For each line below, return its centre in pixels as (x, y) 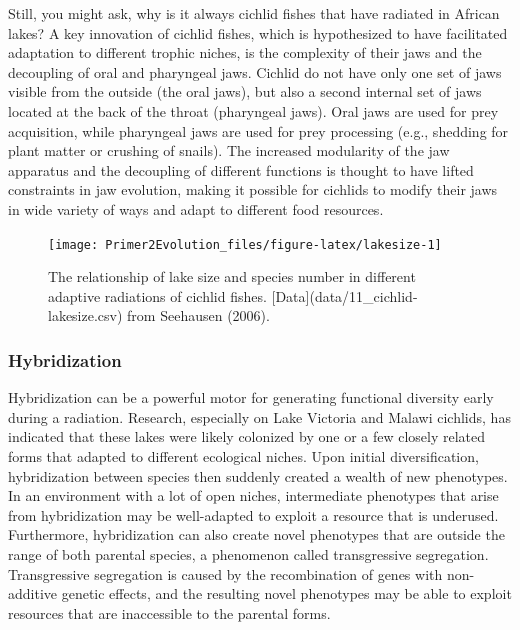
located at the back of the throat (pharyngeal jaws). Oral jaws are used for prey (253, 110)
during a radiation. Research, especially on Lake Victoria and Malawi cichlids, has (259, 416)
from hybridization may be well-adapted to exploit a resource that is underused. (253, 514)
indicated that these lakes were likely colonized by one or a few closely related (247, 436)
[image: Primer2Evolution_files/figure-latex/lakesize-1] (245, 244)
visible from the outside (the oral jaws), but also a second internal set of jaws (245, 91)
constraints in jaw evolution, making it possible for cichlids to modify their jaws (253, 189)
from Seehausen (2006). (198, 315)
